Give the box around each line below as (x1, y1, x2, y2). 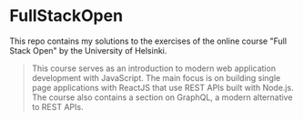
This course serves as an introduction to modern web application (31, 63, 276, 74)
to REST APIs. (31, 101, 84, 112)
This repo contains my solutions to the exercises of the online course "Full (9, 35, 288, 46)
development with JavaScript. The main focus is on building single (31, 72, 281, 83)
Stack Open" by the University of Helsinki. (9, 45, 167, 55)
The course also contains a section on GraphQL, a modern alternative (31, 92, 293, 103)
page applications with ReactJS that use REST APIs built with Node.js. (31, 82, 294, 93)
